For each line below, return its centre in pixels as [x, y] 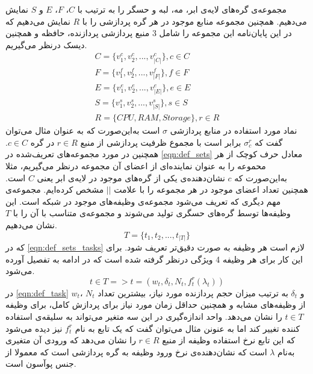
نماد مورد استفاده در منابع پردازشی [234, 130]
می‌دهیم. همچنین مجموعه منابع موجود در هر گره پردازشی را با [194, 21]
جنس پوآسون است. [41, 363]
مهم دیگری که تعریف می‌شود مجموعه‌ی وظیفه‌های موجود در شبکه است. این [143, 201]
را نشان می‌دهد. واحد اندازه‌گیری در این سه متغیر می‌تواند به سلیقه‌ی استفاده [144, 316]
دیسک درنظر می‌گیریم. [46, 44]
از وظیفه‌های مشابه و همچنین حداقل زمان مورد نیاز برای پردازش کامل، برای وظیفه [156, 304]
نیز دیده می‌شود [34, 328]
